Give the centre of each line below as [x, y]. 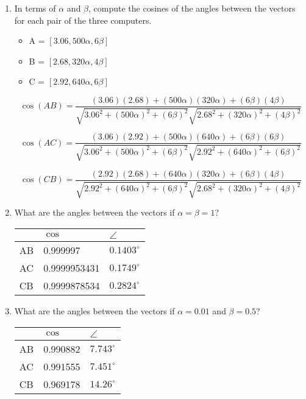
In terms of [35, 8]
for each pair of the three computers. [83, 20]
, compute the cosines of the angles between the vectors [192, 8]
